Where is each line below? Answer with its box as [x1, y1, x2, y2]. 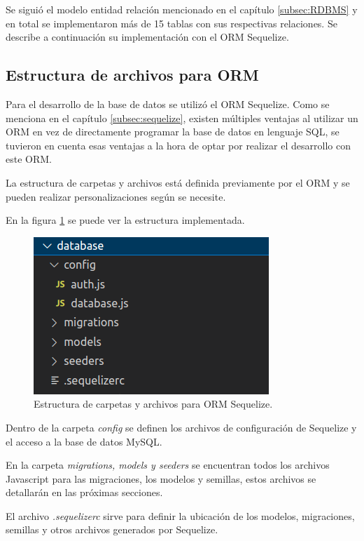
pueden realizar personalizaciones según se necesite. [6, 189, 226, 203]
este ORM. [6, 152, 52, 166]
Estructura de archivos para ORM [6, 64, 259, 86]
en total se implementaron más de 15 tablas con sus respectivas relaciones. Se [6, 15, 337, 30]
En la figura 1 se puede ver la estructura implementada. [6, 213, 245, 227]
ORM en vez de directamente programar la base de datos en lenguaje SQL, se [6, 124, 339, 139]
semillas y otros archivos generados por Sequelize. [6, 522, 218, 537]
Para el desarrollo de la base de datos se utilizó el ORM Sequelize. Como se [6, 96, 330, 111]
